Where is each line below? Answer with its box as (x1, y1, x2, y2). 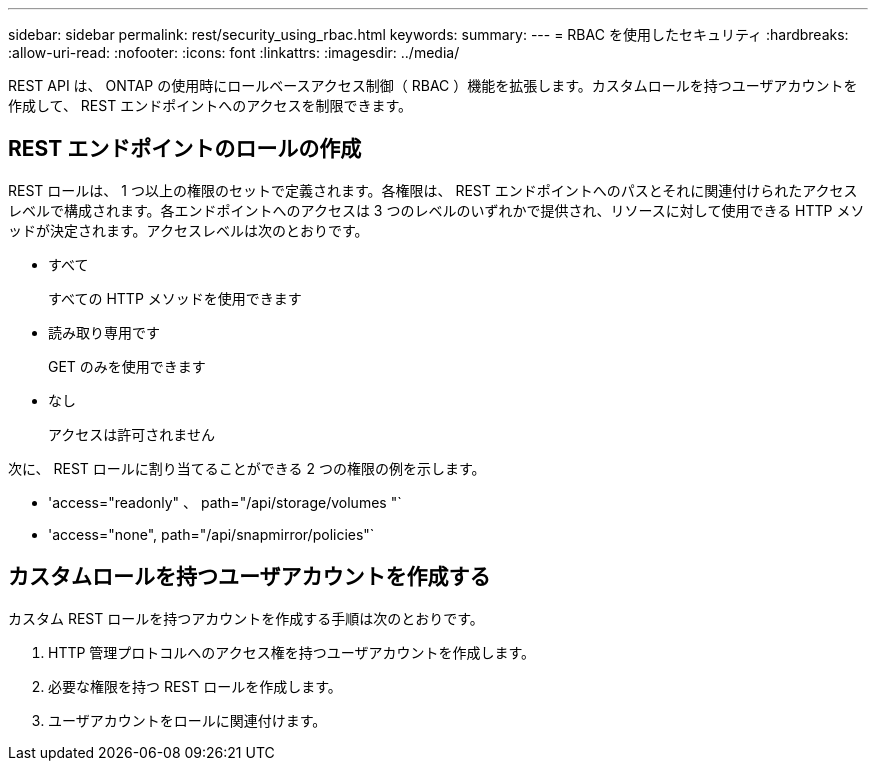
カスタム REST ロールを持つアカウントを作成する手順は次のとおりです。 (8, 609, 484, 627)
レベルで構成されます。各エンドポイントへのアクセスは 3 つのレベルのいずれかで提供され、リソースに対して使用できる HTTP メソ (8, 201, 865, 219)
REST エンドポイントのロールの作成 (8, 136, 362, 162)
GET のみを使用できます (48, 357, 206, 375)
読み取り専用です (48, 323, 160, 341)
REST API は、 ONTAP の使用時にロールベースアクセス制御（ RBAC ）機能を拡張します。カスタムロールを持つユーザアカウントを (8, 77, 858, 94)
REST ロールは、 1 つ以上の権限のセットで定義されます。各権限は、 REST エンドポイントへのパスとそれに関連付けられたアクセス (8, 181, 858, 199)
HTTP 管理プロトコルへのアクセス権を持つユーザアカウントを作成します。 (48, 643, 535, 661)
